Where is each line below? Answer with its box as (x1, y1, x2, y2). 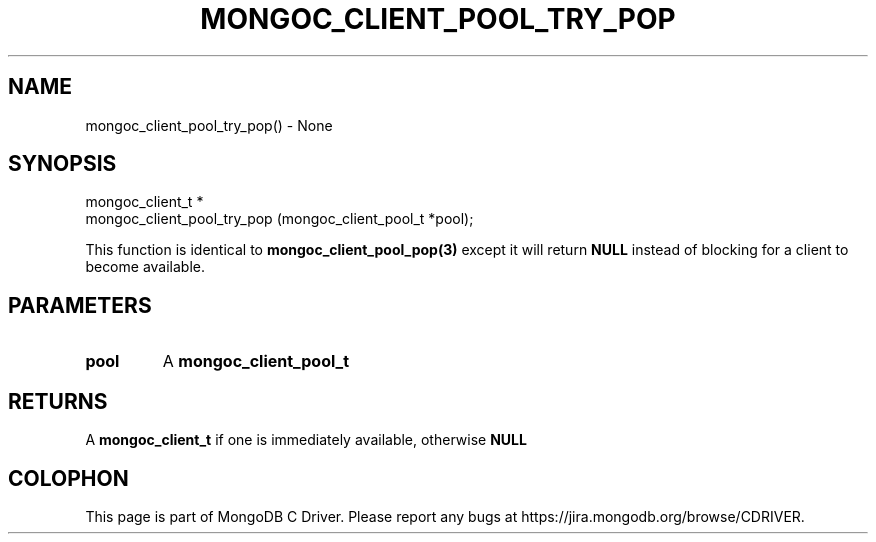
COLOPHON (8, 465, 129, 491)
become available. (85, 258, 205, 276)
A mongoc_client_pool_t (162, 351, 350, 372)
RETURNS (8, 388, 108, 414)
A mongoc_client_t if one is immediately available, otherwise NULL (85, 431, 527, 449)
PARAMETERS (8, 292, 152, 318)
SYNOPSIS (8, 151, 117, 177)
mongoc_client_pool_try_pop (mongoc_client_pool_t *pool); (85, 210, 474, 228)
